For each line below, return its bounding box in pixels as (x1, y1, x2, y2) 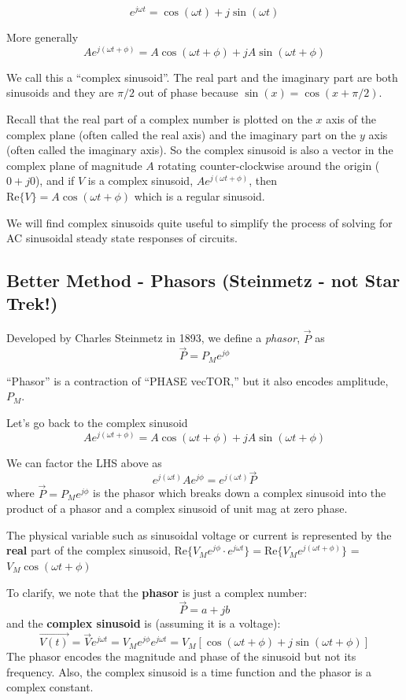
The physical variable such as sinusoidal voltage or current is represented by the (6, 526, 392, 543)
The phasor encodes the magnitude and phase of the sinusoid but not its (6, 648, 356, 665)
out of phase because (138, 84, 238, 101)
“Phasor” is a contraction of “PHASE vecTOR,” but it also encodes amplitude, (6, 372, 389, 389)
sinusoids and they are (6, 84, 114, 101)
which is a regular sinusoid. (134, 187, 265, 204)
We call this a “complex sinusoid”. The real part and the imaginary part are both (6, 68, 398, 85)
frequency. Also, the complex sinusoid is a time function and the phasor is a (6, 663, 372, 680)
